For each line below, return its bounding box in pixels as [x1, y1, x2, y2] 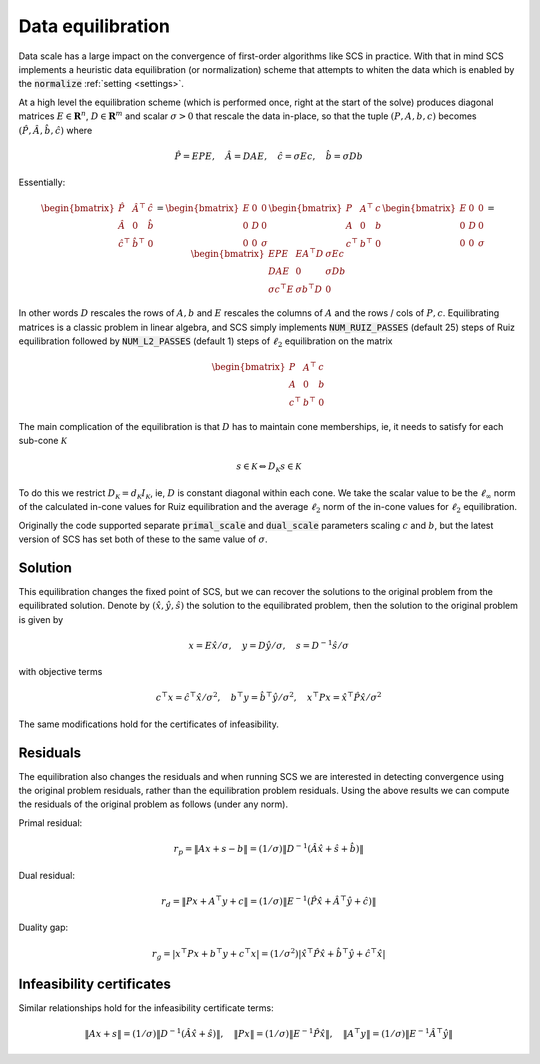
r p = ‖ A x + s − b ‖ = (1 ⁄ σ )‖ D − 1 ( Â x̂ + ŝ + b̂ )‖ [173, 841, 365, 857]
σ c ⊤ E [268, 281, 294, 295]
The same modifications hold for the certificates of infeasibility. [18, 718, 279, 730]
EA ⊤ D [295, 246, 324, 259]
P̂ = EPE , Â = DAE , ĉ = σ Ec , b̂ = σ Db [174, 150, 364, 162]
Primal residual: [18, 816, 83, 829]
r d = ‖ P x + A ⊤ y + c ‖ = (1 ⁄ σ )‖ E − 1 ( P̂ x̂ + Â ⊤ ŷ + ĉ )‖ [161, 894, 377, 909]
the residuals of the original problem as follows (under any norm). [18, 798, 289, 810]
